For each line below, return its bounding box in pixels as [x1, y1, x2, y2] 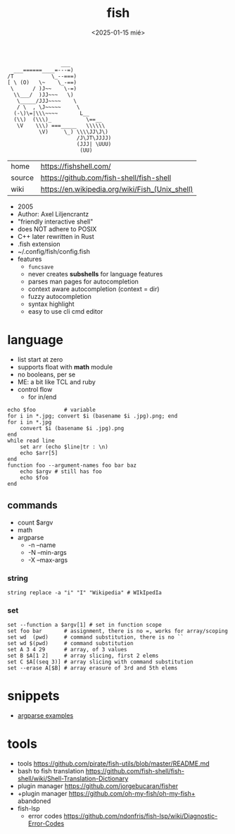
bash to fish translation [17, 767, 84, 775]
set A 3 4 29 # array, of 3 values [7, 646, 128, 654]
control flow [17, 385, 53, 393]
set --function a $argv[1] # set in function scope [7, 622, 162, 629]
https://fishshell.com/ [40, 161, 111, 171]
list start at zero [17, 355, 63, 364]
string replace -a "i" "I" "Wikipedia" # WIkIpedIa [7, 589, 162, 596]
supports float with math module [17, 362, 113, 371]
